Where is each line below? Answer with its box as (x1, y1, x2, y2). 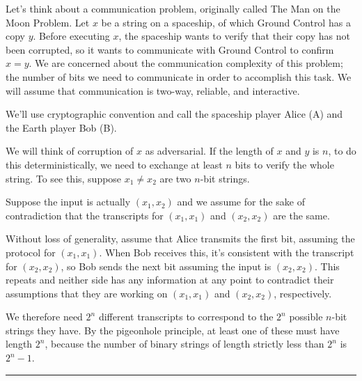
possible (289, 309, 323, 324)
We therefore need (6, 309, 83, 324)
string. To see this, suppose (6, 171, 122, 185)
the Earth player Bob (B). (6, 120, 117, 134)
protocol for (6, 244, 56, 259)
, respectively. (274, 286, 332, 300)
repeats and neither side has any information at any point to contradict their (6, 272, 334, 287)
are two (159, 171, 191, 185)
